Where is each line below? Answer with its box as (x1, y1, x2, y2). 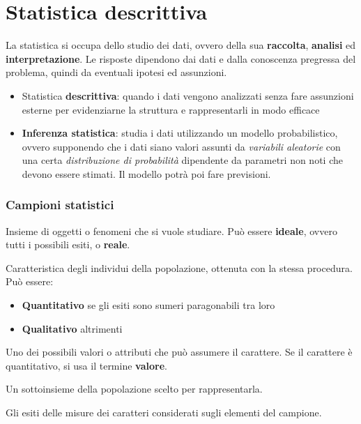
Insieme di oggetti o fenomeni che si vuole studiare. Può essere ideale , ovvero (6, 223, 337, 238)
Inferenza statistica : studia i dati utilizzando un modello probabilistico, (22, 126, 338, 140)
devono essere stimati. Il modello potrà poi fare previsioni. (22, 166, 271, 181)
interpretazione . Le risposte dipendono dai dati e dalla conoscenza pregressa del (6, 51, 356, 66)
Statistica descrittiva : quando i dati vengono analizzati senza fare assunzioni (22, 88, 354, 103)
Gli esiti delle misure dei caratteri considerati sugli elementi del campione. (6, 405, 322, 420)
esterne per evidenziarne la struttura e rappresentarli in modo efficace (22, 102, 320, 116)
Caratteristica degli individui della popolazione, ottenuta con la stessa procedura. (6, 260, 353, 275)
